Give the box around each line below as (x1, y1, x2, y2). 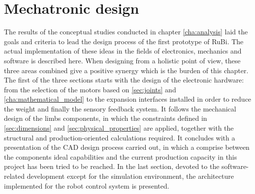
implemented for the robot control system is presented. (4, 180, 169, 191)
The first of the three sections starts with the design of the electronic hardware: (4, 75, 244, 85)
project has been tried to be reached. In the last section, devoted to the (4, 161, 220, 171)
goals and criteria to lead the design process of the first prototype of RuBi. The (4, 36, 244, 46)
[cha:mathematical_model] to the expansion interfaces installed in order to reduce (4, 94, 252, 104)
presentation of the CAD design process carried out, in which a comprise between (4, 142, 250, 152)
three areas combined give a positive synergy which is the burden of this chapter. (4, 65, 249, 75)
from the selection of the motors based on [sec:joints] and (4, 84, 176, 94)
